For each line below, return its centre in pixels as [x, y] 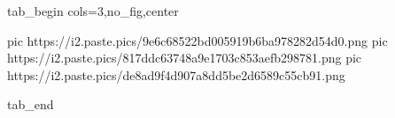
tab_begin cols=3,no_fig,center [93, 11]
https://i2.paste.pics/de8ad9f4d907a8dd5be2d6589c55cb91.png [176, 74]
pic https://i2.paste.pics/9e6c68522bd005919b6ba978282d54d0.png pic [197, 40]
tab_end [31, 104]
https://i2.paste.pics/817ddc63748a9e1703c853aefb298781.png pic [185, 58]
